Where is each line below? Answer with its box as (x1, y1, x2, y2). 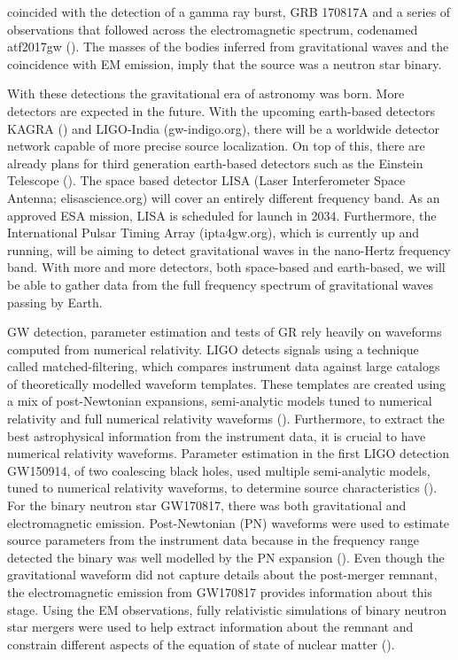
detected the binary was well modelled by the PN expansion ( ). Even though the (7, 547, 445, 566)
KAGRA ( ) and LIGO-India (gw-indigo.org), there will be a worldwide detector (7, 119, 440, 137)
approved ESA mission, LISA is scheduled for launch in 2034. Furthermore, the (7, 206, 437, 224)
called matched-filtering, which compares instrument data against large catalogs (7, 357, 440, 376)
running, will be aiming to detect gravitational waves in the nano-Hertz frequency (7, 240, 451, 259)
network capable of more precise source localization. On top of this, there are (7, 136, 425, 155)
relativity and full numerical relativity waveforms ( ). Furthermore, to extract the (7, 409, 445, 428)
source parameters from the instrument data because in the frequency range (7, 531, 419, 549)
